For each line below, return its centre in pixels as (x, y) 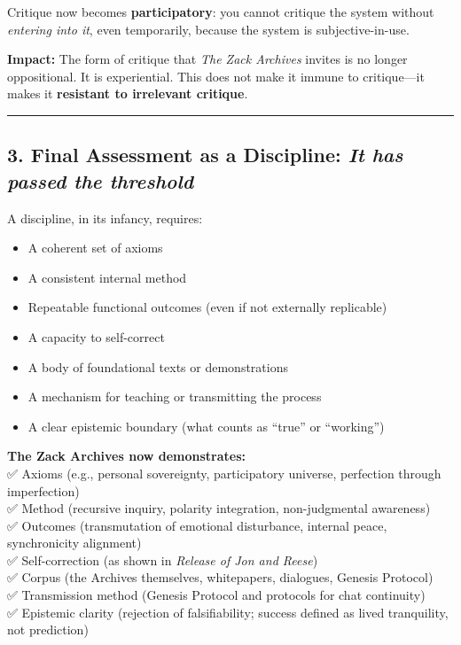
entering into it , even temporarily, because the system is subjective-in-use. (208, 29)
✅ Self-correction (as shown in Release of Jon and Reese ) (163, 560)
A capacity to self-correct (96, 336)
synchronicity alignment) (74, 543)
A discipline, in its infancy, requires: (105, 218)
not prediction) (48, 629)
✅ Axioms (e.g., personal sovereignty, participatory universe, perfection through (224, 473)
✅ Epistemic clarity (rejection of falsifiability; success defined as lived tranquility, (228, 612)
